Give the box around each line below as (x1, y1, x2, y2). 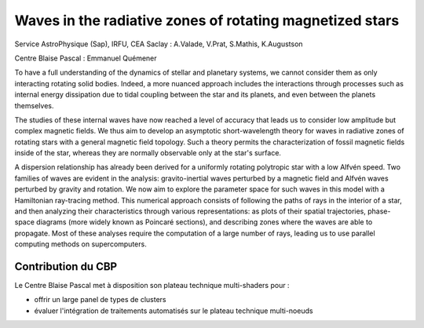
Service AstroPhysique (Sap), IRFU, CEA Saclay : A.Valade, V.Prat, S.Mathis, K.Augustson (14, 39, 303, 49)
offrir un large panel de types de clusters (34, 295, 166, 304)
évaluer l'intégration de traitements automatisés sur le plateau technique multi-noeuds (34, 306, 313, 315)
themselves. (14, 100, 54, 110)
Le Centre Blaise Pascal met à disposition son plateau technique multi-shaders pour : (14, 281, 290, 290)
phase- (367, 206, 391, 216)
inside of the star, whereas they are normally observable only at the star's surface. (14, 148, 282, 158)
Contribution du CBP (14, 260, 118, 273)
